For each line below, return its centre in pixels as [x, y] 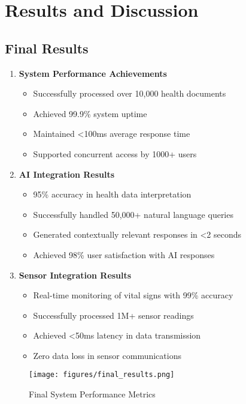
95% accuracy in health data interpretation [112, 194]
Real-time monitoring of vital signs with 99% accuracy [133, 295]
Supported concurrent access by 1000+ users [115, 153]
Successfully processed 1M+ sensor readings [113, 315]
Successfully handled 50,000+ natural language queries [133, 214]
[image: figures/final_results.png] [102, 375]
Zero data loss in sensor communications [107, 355]
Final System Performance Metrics [92, 394]
